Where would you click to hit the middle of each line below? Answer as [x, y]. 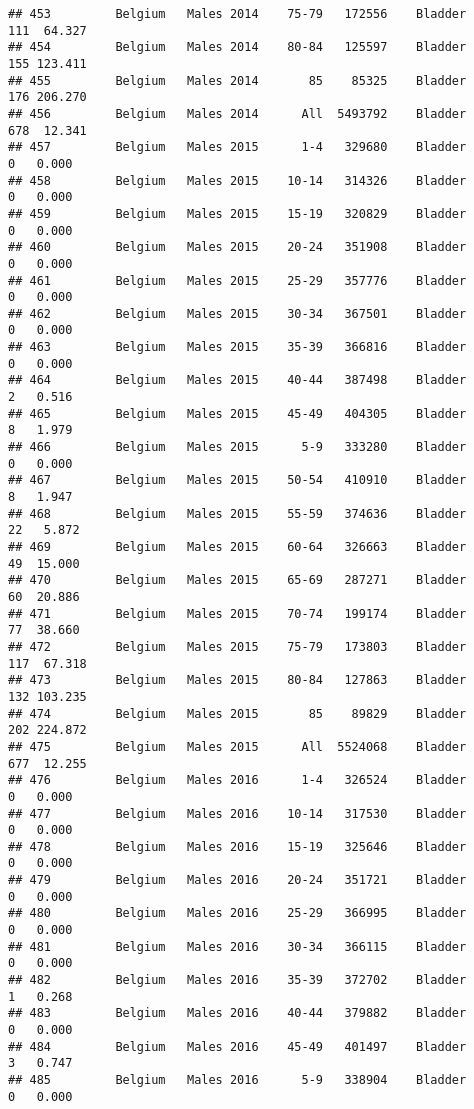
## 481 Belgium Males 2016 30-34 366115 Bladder [237, 946]
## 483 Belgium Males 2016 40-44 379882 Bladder [237, 1013]
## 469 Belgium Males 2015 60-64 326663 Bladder [237, 547]
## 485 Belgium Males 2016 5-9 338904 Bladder [237, 1080]
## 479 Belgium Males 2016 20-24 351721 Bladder [237, 880]
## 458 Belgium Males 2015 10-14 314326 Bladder [237, 180]
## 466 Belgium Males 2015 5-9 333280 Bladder [237, 447]
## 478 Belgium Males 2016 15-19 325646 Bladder [237, 846]
